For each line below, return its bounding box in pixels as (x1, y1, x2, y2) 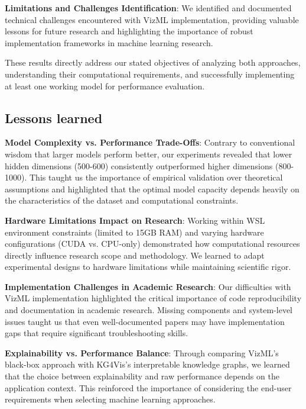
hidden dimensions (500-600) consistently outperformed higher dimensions (5, 159, 273, 172)
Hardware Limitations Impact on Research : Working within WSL (5, 214, 265, 226)
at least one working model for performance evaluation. (5, 79, 205, 92)
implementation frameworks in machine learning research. (5, 36, 213, 49)
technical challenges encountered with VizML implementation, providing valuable (5, 13, 299, 25)
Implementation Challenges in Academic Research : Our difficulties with (5, 280, 291, 292)
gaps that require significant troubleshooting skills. (5, 327, 188, 339)
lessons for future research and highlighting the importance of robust (5, 25, 253, 37)
